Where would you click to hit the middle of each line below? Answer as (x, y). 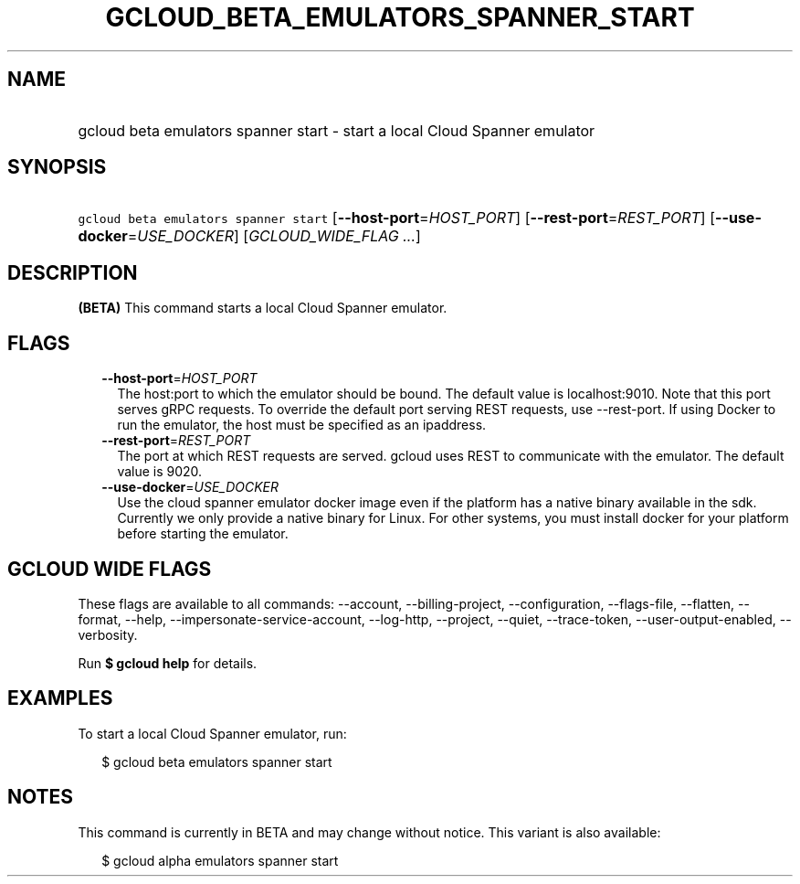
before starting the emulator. (203, 534)
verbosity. (108, 634)
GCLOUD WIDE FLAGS (110, 569)
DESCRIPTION (73, 272)
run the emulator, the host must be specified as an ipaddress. (302, 425)
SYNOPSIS (57, 167)
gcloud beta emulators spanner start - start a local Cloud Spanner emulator (337, 130)
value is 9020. (160, 472)
